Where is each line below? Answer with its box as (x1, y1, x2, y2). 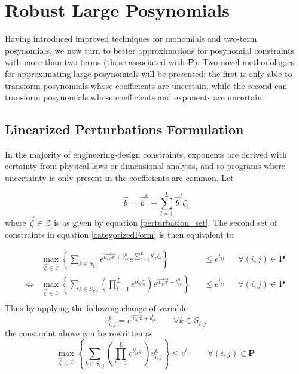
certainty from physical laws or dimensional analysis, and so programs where (5, 160, 285, 172)
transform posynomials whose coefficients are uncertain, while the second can (5, 79, 288, 91)
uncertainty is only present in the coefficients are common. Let (5, 171, 234, 184)
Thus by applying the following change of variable (5, 301, 188, 314)
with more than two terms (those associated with (5, 56, 185, 68)
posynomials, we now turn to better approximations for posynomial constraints (5, 44, 295, 56)
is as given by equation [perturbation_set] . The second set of (54, 216, 277, 229)
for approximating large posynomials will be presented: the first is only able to (5, 67, 292, 79)
